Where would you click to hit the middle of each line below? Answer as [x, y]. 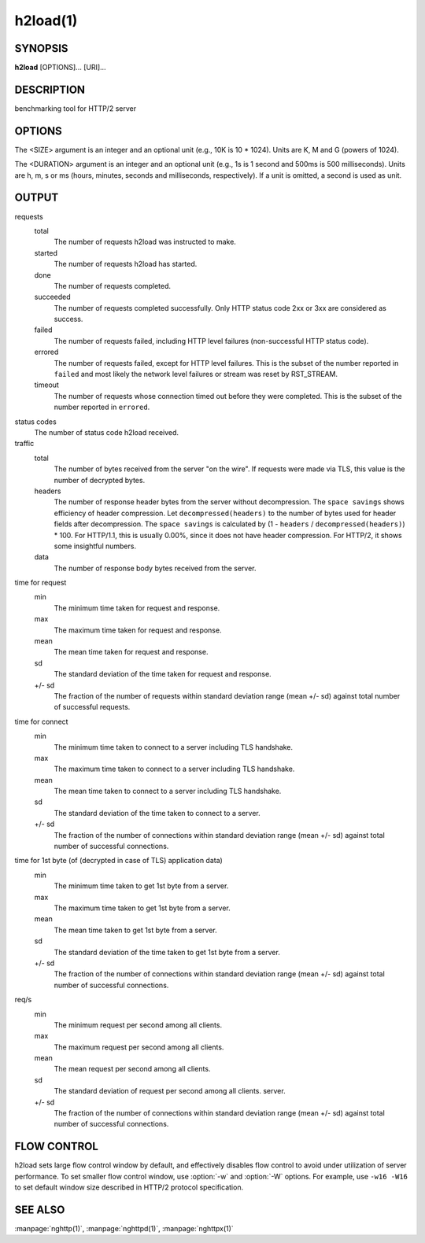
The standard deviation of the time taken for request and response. [163, 674]
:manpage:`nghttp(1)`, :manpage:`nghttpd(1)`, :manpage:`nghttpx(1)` [124, 1229]
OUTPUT [37, 198]
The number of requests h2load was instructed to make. [145, 242]
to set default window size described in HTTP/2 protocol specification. [129, 1187]
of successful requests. [92, 707]
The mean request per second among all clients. [132, 1069]
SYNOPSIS [41, 48]
